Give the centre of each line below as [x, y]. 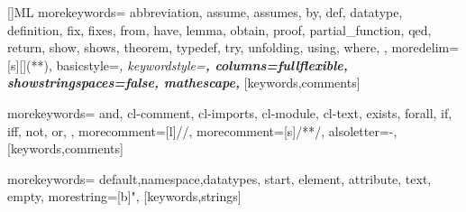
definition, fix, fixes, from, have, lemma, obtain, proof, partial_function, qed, [219, 29]
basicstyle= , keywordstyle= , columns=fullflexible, [202, 65]
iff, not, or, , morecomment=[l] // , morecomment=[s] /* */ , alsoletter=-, [202, 130]
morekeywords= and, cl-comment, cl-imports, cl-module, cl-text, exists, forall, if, [230, 112]
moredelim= [425, 47]
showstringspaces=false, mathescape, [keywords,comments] [184, 83]
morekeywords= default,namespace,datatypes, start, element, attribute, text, [219, 178]
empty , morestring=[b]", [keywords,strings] [124, 196]
